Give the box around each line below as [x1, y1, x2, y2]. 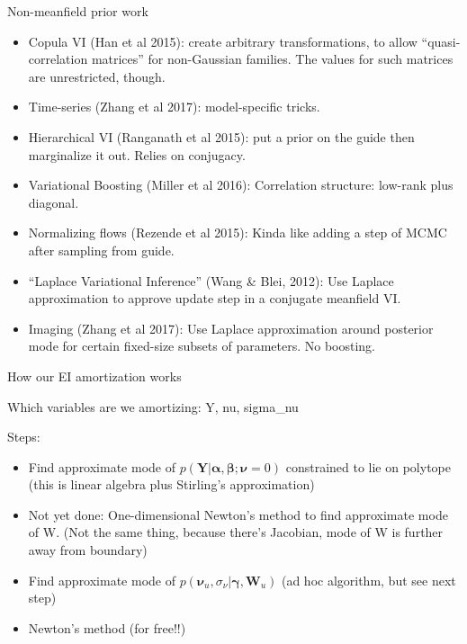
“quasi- [421, 31, 461, 50]
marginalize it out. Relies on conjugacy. [28, 145, 246, 164]
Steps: [7, 427, 40, 446]
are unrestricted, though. [28, 67, 166, 85]
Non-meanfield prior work [7, 2, 148, 20]
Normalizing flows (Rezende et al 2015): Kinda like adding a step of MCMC [28, 223, 447, 242]
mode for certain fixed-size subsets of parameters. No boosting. [28, 336, 376, 355]
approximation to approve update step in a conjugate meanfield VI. [28, 289, 401, 308]
